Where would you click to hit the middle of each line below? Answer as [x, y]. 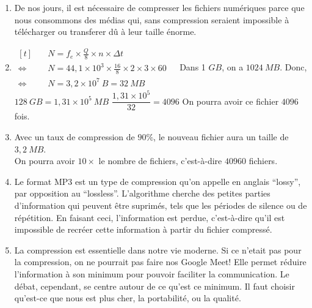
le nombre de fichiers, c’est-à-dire [160, 161]
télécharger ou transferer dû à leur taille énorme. [105, 32]
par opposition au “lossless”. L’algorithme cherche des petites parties [142, 193]
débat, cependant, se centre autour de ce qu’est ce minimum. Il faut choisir [154, 286]
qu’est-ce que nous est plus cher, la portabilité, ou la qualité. [128, 298]
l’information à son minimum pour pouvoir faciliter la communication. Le [152, 273]
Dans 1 [193, 66]
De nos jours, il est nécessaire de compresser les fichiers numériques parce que [159, 7]
